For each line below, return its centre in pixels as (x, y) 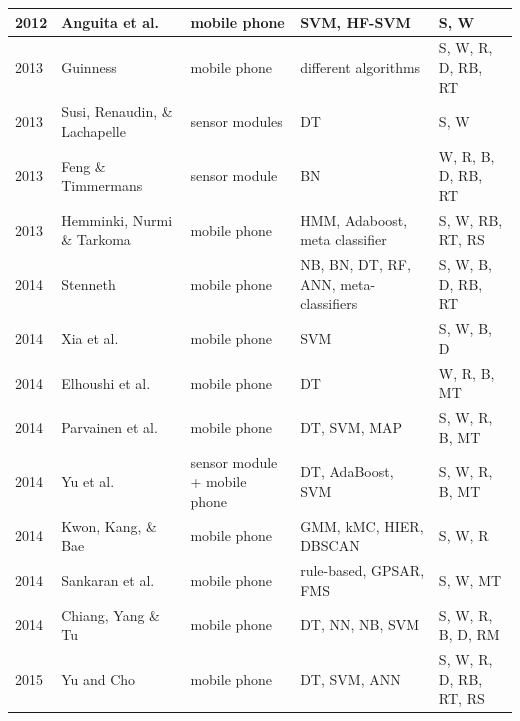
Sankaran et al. (108, 579)
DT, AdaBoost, (347, 471)
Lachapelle (93, 130)
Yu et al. (88, 481)
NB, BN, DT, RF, (355, 264)
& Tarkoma (96, 239)
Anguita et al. (110, 21)
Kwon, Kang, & (109, 525)
